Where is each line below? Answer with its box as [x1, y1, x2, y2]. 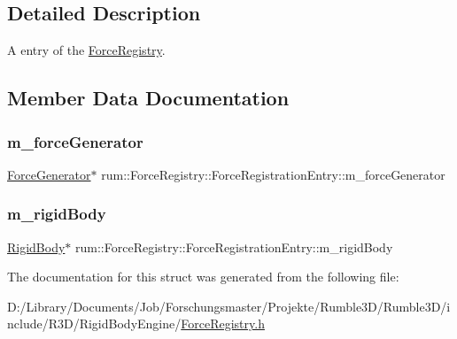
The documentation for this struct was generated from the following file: [7, 267, 399, 286]
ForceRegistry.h [181, 314, 265, 333]
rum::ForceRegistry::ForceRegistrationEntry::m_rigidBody [75, 237, 393, 256]
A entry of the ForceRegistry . [7, 41, 166, 59]
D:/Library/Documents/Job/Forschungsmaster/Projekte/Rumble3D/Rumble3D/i [7, 297, 451, 315]
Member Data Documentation [7, 84, 290, 112]
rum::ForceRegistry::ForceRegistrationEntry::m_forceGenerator [101, 165, 445, 183]
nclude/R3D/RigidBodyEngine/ [7, 314, 182, 333]
